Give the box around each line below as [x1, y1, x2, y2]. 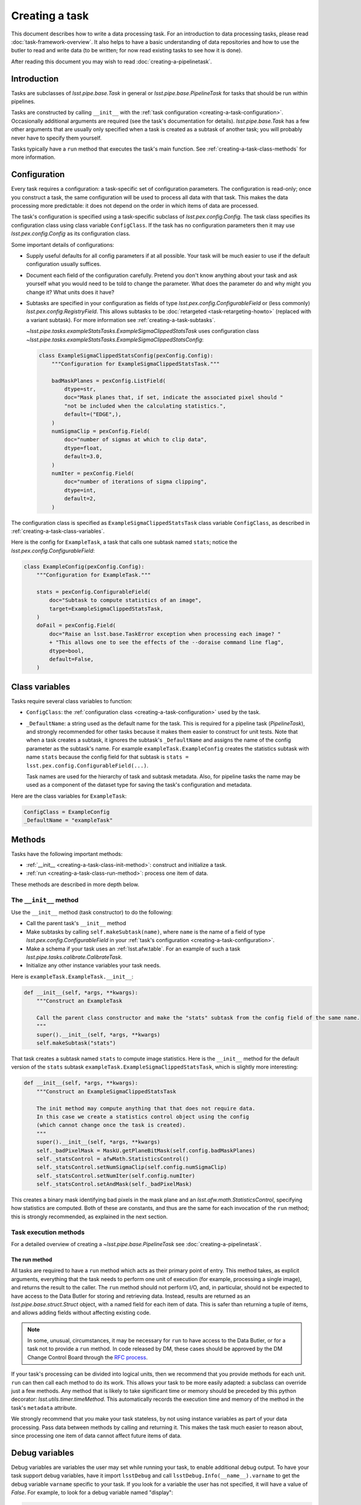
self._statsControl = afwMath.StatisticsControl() [36, 1155, 189, 1162]
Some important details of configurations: [11, 241, 114, 248]
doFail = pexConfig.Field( [36, 622, 117, 629]
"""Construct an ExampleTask [36, 998, 123, 1005]
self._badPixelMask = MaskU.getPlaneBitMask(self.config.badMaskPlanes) [36, 1147, 256, 1154]
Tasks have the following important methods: [11, 850, 123, 857]
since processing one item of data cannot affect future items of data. [11, 1432, 182, 1439]
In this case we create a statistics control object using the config [36, 1113, 250, 1120]
